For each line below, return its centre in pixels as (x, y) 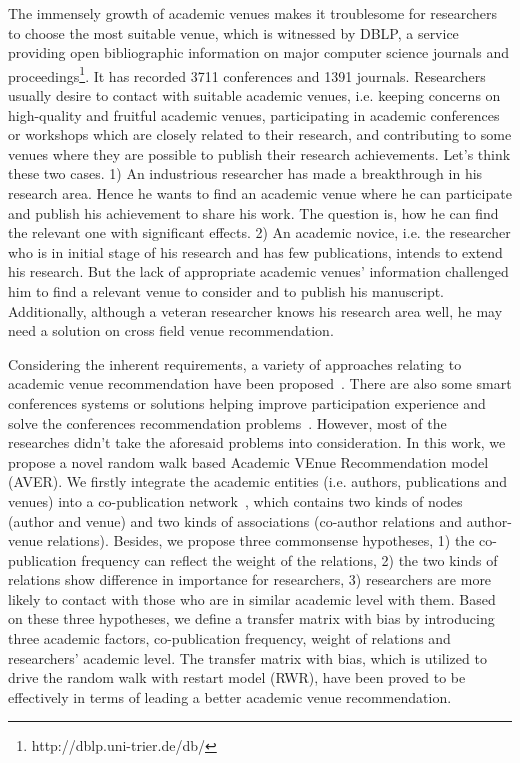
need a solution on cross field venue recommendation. (171, 330)
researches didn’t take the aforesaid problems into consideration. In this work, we (257, 442)
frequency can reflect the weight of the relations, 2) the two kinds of (289, 559)
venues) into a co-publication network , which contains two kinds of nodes (235, 500)
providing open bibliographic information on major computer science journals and (258, 52)
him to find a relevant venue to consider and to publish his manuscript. (226, 290)
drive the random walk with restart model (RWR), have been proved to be (237, 677)
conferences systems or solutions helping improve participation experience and (247, 402)
